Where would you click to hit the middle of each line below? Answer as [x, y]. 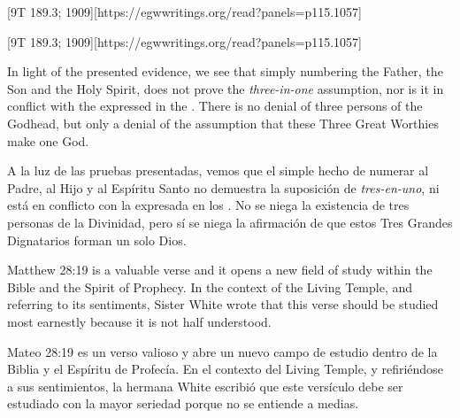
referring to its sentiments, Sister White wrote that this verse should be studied [223, 304]
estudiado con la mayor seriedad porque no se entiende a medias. [183, 403]
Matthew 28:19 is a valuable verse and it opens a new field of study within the [220, 270]
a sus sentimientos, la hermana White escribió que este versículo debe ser [205, 386]
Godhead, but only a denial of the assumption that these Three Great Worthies [223, 123]
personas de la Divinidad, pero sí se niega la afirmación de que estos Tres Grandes [230, 222]
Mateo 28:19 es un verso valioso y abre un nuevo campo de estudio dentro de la [222, 351]
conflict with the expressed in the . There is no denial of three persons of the [215, 106]
